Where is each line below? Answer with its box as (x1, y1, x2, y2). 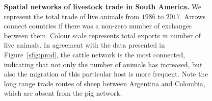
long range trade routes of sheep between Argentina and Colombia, (4, 78, 205, 88)
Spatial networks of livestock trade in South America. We (4, 1, 201, 11)
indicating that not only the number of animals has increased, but (4, 59, 203, 69)
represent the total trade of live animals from (4, 11, 140, 21)
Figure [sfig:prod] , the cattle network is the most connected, (4, 49, 185, 59)
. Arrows (180, 11, 206, 21)
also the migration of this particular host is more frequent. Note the (4, 69, 208, 79)
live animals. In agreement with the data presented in (4, 40, 165, 50)
